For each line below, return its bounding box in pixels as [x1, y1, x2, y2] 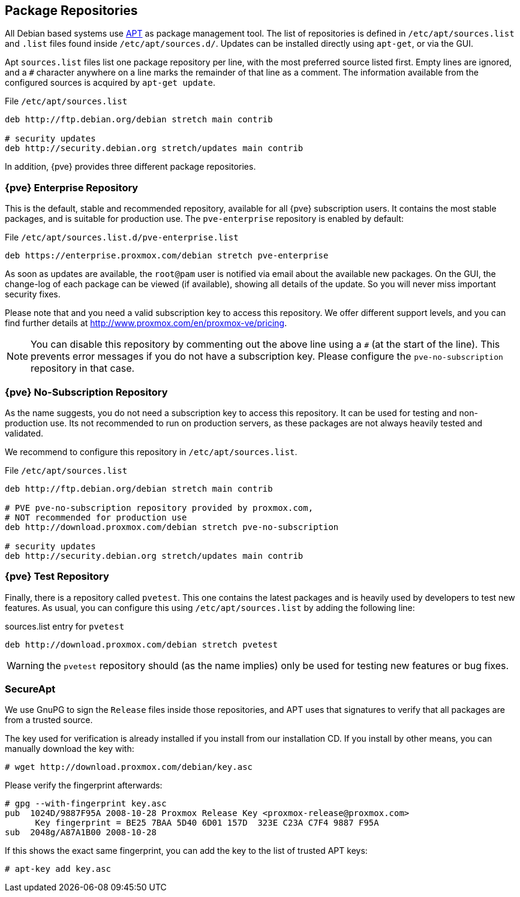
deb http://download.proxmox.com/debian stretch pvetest [5, 639, 278, 649]
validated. [5, 428, 44, 438]
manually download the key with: [5, 744, 134, 754]
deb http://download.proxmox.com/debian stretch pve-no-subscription [5, 522, 339, 532]
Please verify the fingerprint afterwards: [5, 780, 163, 791]
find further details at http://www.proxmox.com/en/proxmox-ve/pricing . [5, 318, 287, 329]
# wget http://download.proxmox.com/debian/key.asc [5, 762, 253, 772]
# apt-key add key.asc [5, 864, 112, 874]
